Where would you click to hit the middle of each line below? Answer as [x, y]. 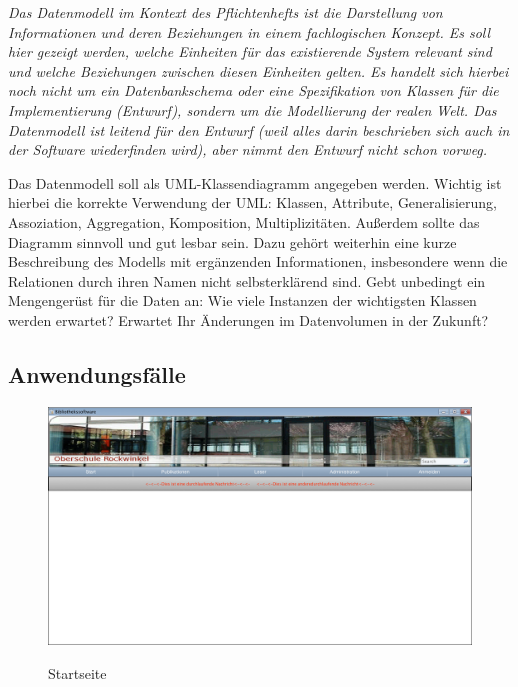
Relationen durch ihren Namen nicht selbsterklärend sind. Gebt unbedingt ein [247, 280]
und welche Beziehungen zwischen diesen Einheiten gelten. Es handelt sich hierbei [258, 70]
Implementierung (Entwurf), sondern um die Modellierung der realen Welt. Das [252, 109]
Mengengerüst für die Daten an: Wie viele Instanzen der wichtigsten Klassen [242, 300]
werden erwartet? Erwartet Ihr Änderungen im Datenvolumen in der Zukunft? [248, 319]
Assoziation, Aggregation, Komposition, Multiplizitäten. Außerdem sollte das [244, 221]
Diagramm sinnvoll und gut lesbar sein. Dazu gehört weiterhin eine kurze [232, 241]
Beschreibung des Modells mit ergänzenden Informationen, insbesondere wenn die [258, 261]
